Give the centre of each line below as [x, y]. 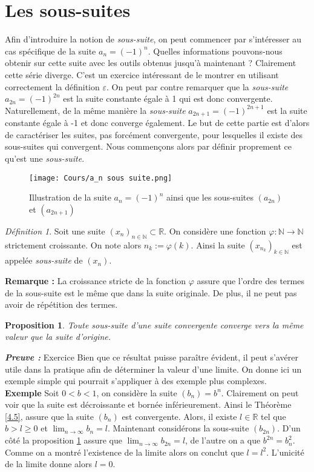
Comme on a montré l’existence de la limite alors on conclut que [124, 452]
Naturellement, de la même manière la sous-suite [95, 110]
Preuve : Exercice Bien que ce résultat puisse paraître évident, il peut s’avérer [152, 357]
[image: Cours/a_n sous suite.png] [101, 178]
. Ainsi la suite [218, 244]
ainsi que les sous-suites [210, 197]
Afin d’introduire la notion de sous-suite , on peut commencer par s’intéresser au [153, 39]
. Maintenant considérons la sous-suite [178, 428]
